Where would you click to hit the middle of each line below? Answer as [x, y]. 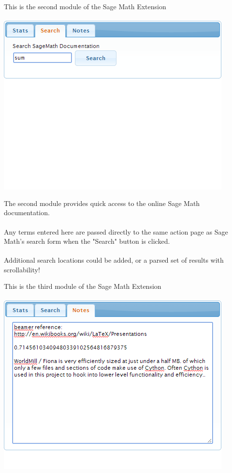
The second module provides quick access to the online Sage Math [102, 203]
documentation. [27, 213]
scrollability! [22, 269]
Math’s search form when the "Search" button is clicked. [87, 241]
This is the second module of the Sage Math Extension [85, 6]
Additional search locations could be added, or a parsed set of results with [114, 260]
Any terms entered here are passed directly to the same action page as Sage [116, 231]
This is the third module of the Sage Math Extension [83, 286]
